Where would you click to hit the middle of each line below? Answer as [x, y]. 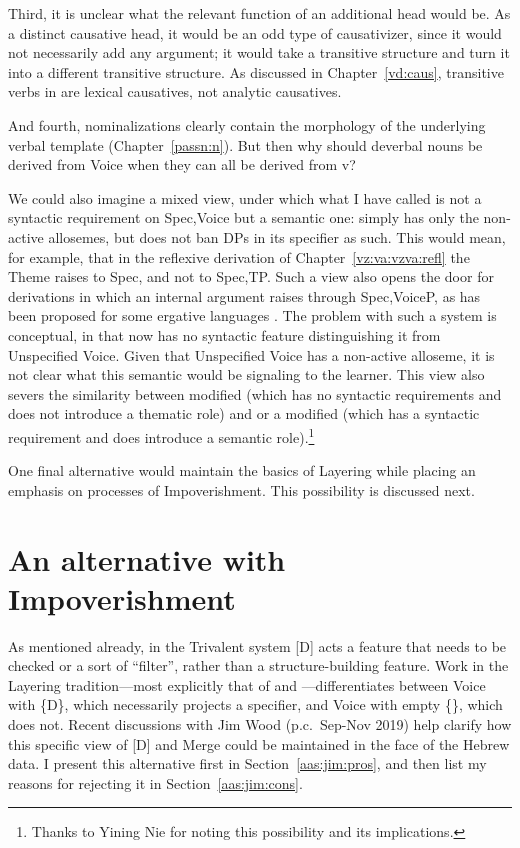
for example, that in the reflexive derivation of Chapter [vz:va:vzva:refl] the [239, 256]
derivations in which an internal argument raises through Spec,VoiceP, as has [244, 295]
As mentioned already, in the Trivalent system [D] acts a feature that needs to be [257, 645]
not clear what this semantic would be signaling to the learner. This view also [246, 374]
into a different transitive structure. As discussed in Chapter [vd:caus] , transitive [256, 71]
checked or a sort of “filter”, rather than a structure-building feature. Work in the [258, 665]
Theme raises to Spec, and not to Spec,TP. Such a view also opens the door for [251, 276]
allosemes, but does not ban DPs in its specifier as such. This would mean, [277, 236]
